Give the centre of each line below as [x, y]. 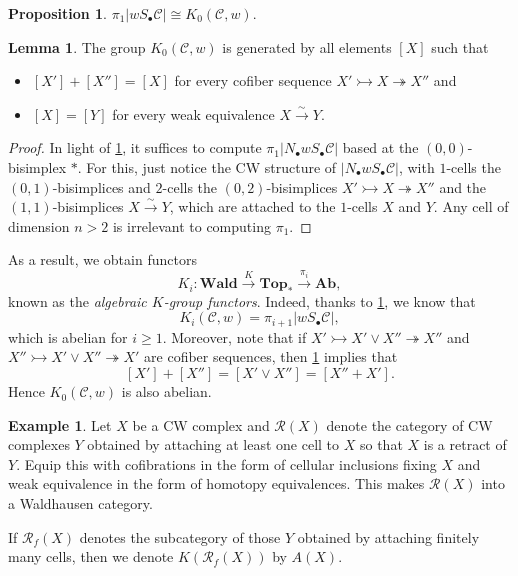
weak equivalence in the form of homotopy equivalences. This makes [216, 483]
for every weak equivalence [193, 113]
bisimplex [37, 166]
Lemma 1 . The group [77, 46]
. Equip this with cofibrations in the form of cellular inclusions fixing [226, 463]
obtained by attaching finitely [388, 536]
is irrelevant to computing [191, 225]
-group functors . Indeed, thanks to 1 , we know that [319, 300]
